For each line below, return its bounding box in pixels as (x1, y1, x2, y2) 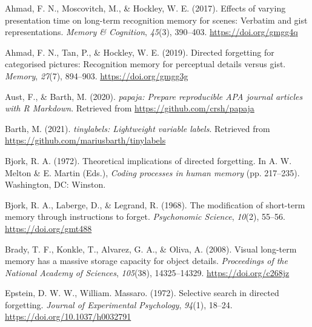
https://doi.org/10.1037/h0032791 (5, 310, 131, 323)
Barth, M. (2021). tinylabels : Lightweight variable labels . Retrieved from (5, 122, 270, 134)
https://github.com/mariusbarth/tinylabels (5, 134, 166, 147)
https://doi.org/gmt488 (5, 222, 92, 234)
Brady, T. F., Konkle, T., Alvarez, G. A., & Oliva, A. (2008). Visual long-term (5, 242, 297, 255)
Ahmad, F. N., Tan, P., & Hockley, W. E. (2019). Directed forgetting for (5, 45, 274, 58)
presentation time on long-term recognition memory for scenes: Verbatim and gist (5, 13, 308, 26)
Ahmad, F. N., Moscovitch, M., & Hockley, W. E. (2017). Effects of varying (5, 2, 286, 14)
